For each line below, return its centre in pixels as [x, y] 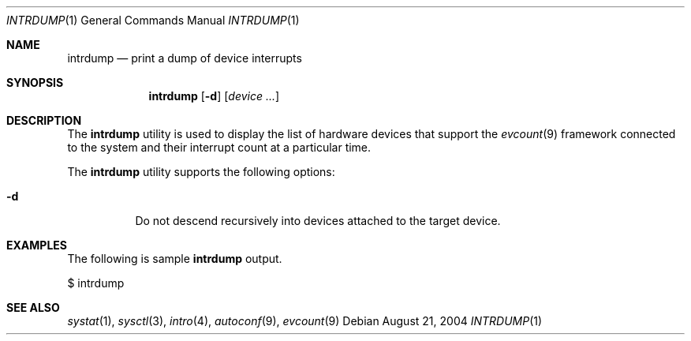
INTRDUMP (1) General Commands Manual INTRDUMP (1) [153, 20]
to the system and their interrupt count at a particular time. [219, 147]
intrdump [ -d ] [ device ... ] [214, 96]
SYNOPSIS [35, 82]
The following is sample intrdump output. [175, 259]
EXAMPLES [37, 245]
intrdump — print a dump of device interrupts [185, 58]
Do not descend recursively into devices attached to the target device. [318, 221]
